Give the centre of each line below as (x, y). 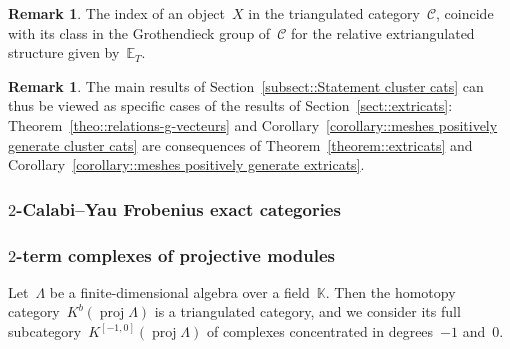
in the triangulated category (334, 13)
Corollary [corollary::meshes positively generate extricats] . (186, 164)
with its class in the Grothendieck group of (139, 32)
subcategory (45, 331)
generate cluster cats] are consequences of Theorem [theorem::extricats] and (240, 144)
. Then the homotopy (390, 291)
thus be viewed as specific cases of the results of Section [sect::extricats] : (230, 105)
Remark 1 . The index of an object (117, 13)
